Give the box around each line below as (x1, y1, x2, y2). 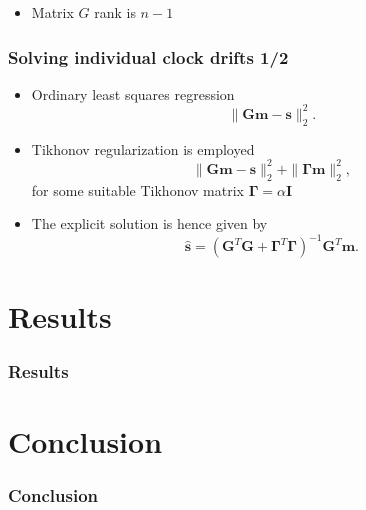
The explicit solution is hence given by (31, 213, 268, 234)
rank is (94, 2, 136, 22)
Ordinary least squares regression (31, 83, 235, 104)
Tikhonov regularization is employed (31, 138, 255, 159)
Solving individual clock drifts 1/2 (8, 44, 289, 69)
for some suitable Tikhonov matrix (31, 179, 244, 200)
